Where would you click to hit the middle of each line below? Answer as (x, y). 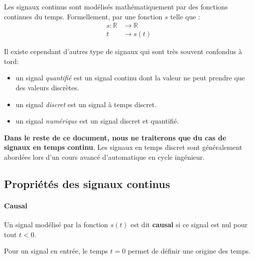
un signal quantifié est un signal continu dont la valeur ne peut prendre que (130, 78)
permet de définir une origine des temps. (189, 251)
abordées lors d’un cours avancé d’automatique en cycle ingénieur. (104, 157)
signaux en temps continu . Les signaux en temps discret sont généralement (123, 147)
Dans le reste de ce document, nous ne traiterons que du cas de (115, 137)
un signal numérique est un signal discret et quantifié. (97, 121)
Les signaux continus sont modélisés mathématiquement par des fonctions (116, 6)
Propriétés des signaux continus (87, 183)
